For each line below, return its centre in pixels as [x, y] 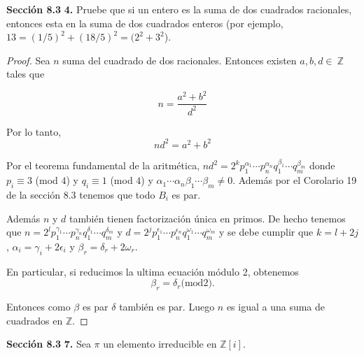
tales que [26, 74]
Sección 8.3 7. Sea [49, 344]
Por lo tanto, [34, 131]
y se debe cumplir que [266, 232]
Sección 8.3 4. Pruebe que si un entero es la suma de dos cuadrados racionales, [179, 9]
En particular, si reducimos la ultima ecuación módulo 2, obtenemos [153, 271]
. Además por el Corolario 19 [295, 180]
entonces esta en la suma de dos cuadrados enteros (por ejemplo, [145, 23]
